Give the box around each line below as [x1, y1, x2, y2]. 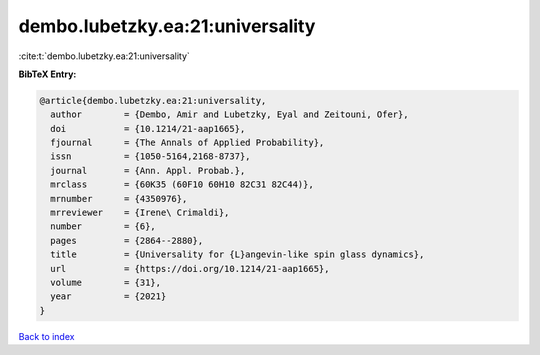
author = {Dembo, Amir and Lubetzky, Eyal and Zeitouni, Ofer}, [50, 109, 409, 120]
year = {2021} [50, 291, 167, 302]
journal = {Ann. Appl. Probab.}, [50, 165, 246, 176]
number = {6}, [50, 221, 157, 232]
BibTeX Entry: [18, 68, 77, 80]
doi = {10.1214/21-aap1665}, [50, 123, 246, 134]
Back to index [18, 330, 75, 342]
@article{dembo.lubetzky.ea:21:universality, [39, 95, 267, 106]
